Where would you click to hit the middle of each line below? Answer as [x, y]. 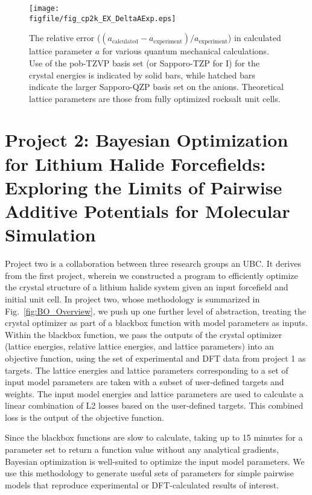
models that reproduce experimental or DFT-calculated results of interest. [142, 484]
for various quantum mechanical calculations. [186, 51]
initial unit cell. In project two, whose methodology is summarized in [132, 299]
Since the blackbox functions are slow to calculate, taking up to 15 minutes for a [154, 437]
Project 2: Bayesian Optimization [147, 140]
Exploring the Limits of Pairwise [144, 187]
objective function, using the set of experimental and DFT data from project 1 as [155, 358]
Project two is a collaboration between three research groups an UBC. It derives [153, 263]
